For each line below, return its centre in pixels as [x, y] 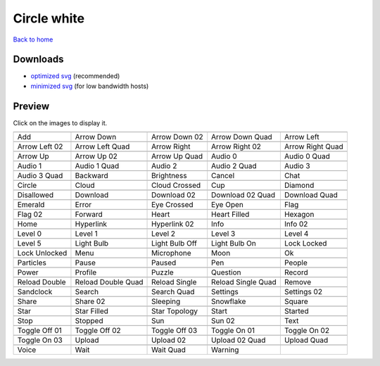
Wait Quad [169, 350]
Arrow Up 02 [96, 156]
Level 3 [223, 234]
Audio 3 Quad [40, 176]
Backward [91, 176]
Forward [89, 215]
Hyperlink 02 [173, 224]
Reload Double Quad [109, 282]
